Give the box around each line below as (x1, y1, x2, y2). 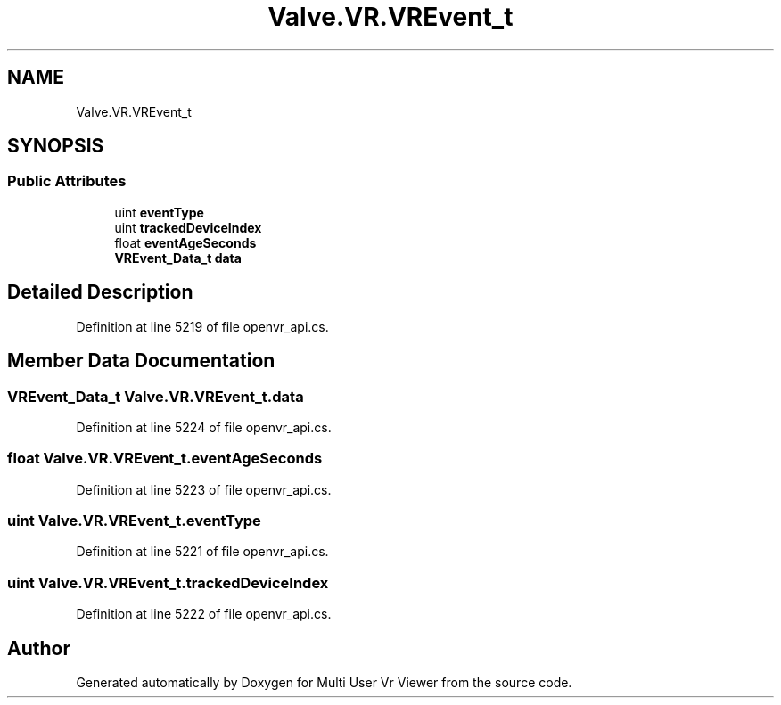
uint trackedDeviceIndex (114, 219, 262, 235)
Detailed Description (7, 281, 193, 304)
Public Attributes (7, 172, 127, 191)
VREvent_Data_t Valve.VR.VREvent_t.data (7, 387, 304, 406)
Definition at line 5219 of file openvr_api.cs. (76, 318, 329, 334)
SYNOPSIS (7, 135, 104, 158)
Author (7, 636, 70, 660)
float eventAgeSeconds (114, 234, 257, 250)
